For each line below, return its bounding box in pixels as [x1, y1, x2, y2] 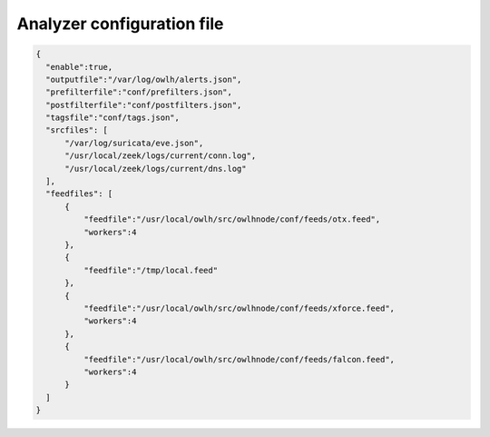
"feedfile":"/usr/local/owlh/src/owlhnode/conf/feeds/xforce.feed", [83, 303, 395, 313]
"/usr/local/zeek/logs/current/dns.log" [64, 164, 247, 174]
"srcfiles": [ [45, 125, 109, 135]
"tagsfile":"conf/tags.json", [45, 113, 181, 123]
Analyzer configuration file [16, 14, 224, 34]
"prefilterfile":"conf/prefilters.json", [45, 87, 233, 97]
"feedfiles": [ [45, 189, 113, 199]
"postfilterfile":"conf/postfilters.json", [45, 100, 242, 110]
